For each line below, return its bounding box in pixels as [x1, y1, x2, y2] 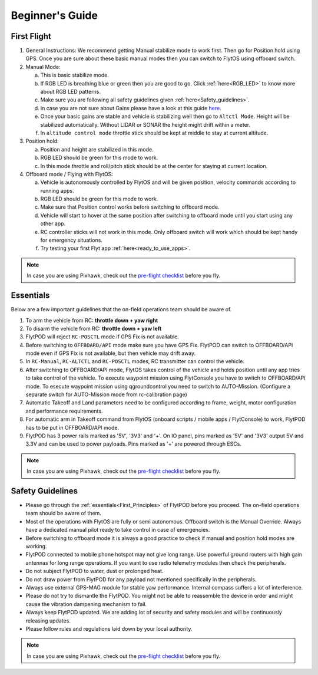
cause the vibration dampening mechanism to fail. [25, 600, 147, 607]
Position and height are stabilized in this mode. [40, 146, 154, 153]
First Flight [11, 31, 51, 41]
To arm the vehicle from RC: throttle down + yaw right [25, 317, 158, 324]
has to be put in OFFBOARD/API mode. [25, 424, 120, 431]
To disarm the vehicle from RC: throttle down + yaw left [25, 325, 162, 332]
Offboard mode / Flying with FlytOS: [25, 170, 113, 177]
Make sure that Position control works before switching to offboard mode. [40, 203, 220, 210]
